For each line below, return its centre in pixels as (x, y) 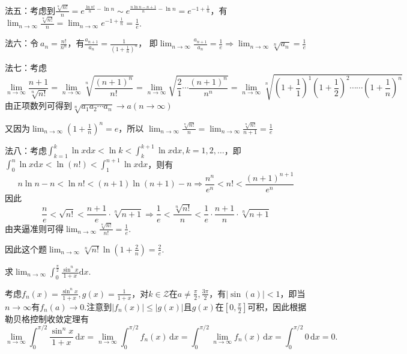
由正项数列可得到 (38, 105)
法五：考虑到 (30, 10)
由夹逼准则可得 (34, 228)
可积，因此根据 (277, 306)
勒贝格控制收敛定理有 (47, 318)
